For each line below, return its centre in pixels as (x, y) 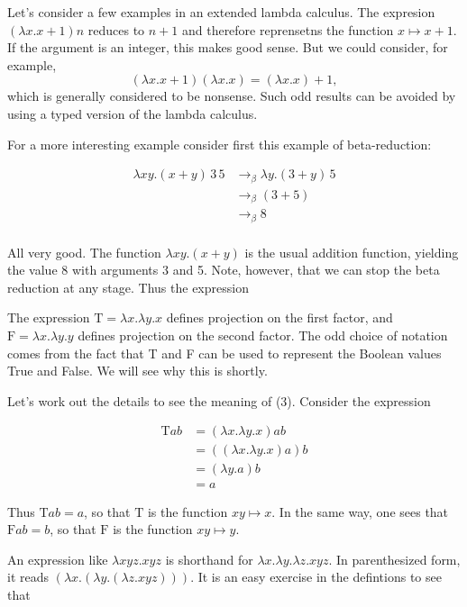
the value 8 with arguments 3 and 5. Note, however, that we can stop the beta (224, 270)
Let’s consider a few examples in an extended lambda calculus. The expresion (221, 12)
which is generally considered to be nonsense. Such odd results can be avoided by (232, 96)
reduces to (116, 29)
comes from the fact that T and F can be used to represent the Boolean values (224, 353)
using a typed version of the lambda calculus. (133, 113)
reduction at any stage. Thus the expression (128, 287)
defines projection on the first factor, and (279, 317)
